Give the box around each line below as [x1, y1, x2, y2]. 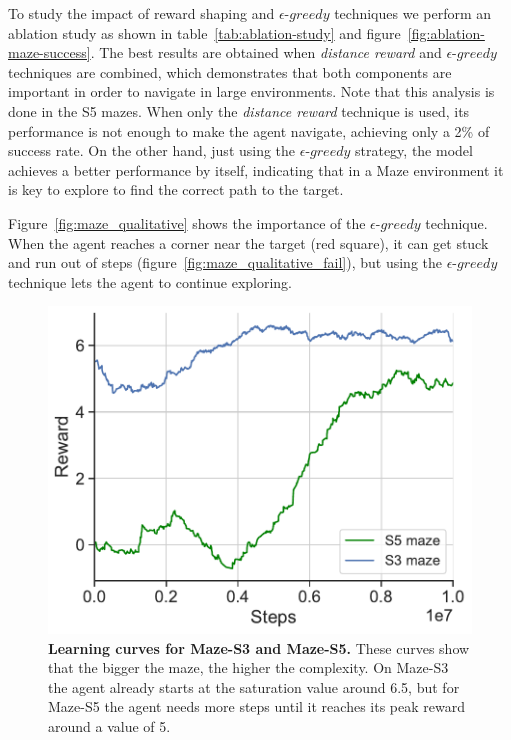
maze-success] [8, 42, 91, 63]
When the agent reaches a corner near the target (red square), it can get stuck [8, 232, 489, 253]
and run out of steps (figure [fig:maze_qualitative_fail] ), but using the [8, 252, 443, 273]
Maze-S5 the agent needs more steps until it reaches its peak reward [48, 696, 465, 717]
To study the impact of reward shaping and [8, 3, 275, 23]
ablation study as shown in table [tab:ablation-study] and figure [8, 22, 401, 43]
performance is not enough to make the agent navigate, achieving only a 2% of [8, 120, 490, 141]
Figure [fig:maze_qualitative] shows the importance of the [8, 212, 366, 233]
